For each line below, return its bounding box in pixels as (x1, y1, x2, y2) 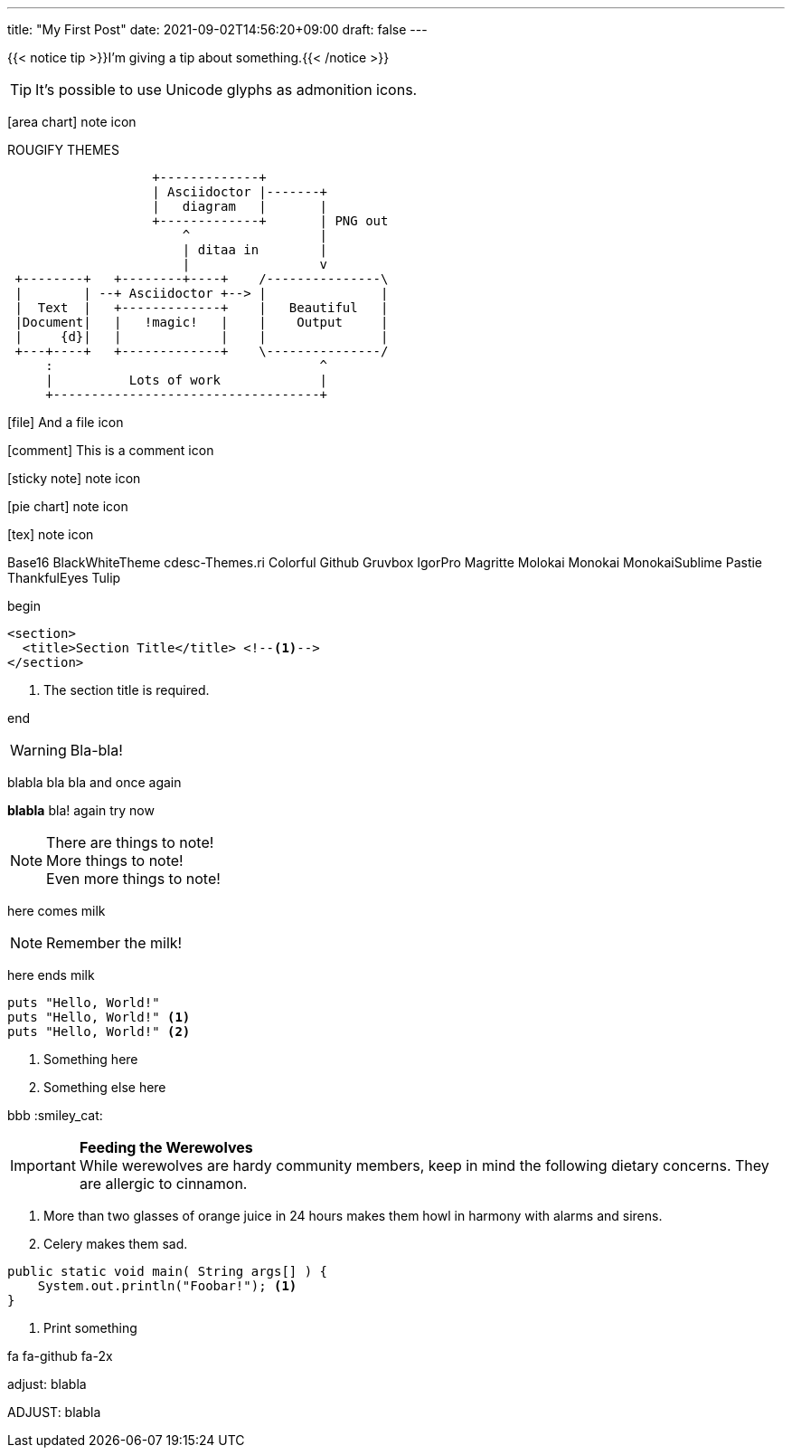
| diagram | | (152, 199, 328, 214)
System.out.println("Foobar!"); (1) (37, 1279, 297, 1293)
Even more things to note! (46, 870, 221, 888)
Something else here (43, 1079, 166, 1095)
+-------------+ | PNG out (152, 214, 389, 228)
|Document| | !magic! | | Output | (14, 315, 389, 329)
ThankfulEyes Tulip (7, 570, 121, 585)
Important (10, 1156, 76, 1174)
